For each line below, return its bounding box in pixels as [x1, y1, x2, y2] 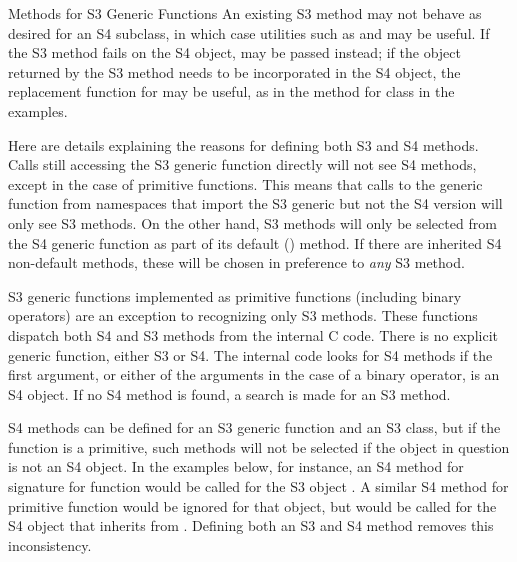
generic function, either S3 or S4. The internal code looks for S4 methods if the [8, 344, 493, 365]
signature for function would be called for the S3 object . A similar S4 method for [8, 476, 509, 497]
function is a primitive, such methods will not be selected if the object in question [8, 436, 510, 457]
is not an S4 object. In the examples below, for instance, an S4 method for [8, 456, 464, 477]
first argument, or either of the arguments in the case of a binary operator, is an [8, 364, 500, 385]
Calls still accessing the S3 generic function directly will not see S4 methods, [8, 154, 477, 175]
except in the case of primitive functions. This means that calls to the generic [8, 173, 483, 194]
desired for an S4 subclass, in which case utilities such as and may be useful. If [8, 22, 490, 43]
